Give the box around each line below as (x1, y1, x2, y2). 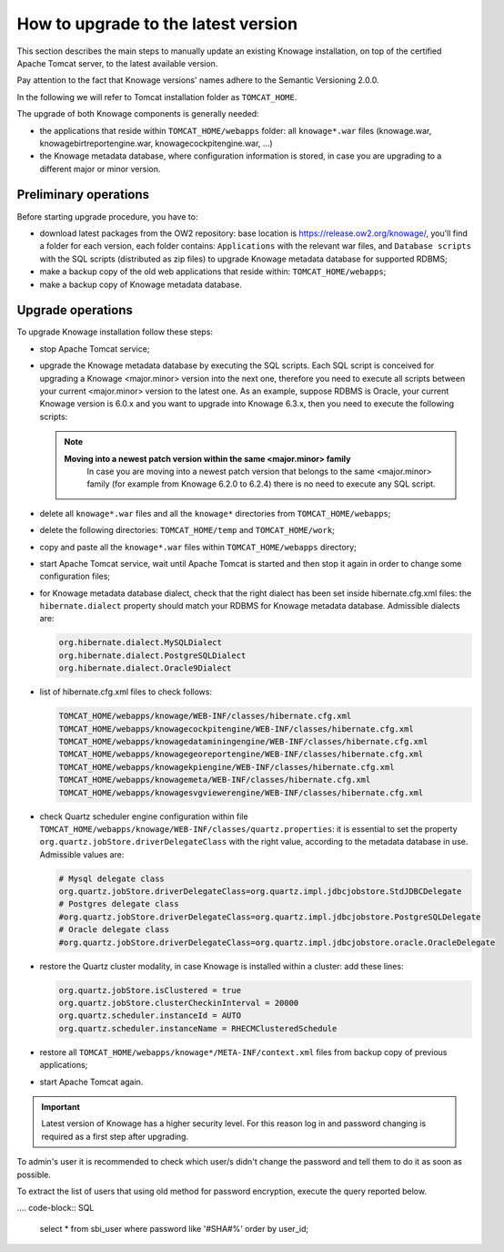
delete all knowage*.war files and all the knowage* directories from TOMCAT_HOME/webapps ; (39, 508, 391, 518)
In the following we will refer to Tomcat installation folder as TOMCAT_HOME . (16, 91, 297, 102)
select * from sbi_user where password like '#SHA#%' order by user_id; (39, 1223, 309, 1234)
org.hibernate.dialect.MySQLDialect (58, 638, 223, 648)
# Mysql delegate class (58, 873, 166, 884)
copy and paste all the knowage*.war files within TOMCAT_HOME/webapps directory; (39, 541, 357, 552)
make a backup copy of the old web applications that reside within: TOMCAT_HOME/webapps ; (39, 266, 387, 277)
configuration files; (39, 570, 111, 582)
